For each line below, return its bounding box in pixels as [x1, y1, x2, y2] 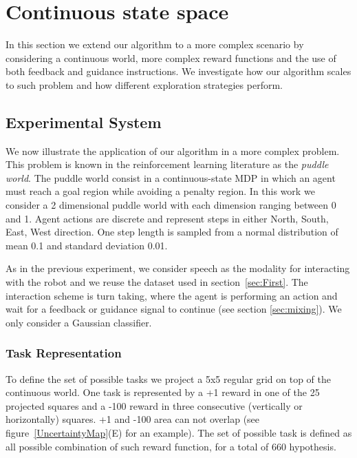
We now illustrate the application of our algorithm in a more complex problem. [6, 143, 340, 158]
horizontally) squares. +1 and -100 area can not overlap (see [6, 412, 260, 426]
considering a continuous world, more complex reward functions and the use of [6, 50, 336, 65]
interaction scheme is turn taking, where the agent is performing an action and [6, 288, 338, 302]
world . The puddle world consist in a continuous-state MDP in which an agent [6, 170, 336, 185]
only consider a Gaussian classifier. [6, 315, 152, 329]
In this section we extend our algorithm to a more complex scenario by [6, 37, 304, 52]
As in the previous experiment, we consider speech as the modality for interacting [6, 261, 350, 275]
